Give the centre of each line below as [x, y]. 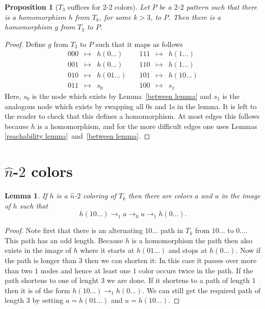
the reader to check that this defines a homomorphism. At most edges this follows [132, 116]
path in [172, 230]
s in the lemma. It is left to [214, 106]
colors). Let [132, 7]
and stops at [188, 250]
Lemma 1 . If [26, 196]
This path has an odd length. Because [64, 240]
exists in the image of [38, 250]
